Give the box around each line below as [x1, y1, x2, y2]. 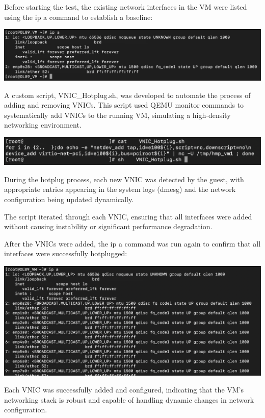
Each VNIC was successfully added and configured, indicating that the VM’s [4, 384, 244, 395]
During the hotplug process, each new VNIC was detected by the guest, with [4, 174, 244, 184]
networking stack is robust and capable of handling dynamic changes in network [4, 394, 254, 405]
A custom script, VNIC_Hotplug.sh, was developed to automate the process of [4, 89, 251, 100]
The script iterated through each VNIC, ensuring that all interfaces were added [4, 211, 252, 222]
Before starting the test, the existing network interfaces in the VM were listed [4, 2, 247, 12]
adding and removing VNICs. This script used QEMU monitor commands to [4, 100, 244, 110]
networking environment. [4, 119, 82, 130]
